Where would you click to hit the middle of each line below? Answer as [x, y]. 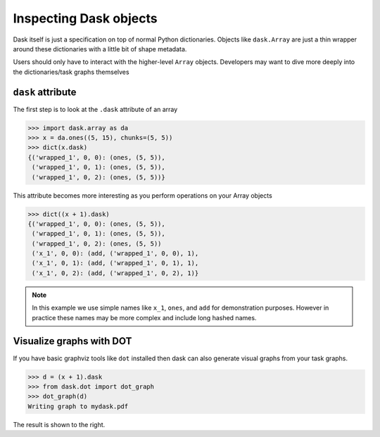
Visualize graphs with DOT [72, 341]
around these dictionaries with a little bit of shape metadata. [100, 49]
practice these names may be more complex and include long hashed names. [144, 317]
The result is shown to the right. [59, 424]
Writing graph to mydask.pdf [78, 406]
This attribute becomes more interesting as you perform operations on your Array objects [142, 195]
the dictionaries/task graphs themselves [71, 72]
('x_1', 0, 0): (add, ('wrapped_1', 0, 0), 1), [115, 254]
